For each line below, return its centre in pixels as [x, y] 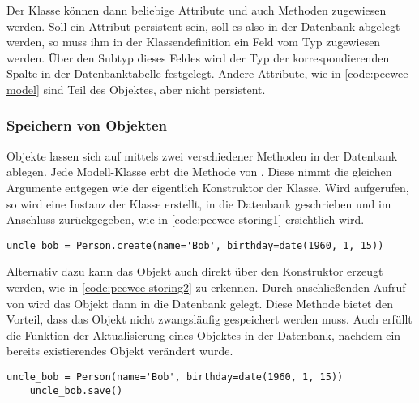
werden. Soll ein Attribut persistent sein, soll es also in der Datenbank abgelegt [203, 26]
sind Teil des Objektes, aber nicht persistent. [154, 89]
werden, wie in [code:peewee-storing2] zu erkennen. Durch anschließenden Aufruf [206, 287]
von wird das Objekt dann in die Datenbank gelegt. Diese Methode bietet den [200, 303]
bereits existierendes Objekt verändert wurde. [120, 351]
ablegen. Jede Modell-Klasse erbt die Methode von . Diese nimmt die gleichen [199, 171]
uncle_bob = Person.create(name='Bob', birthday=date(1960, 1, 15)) [195, 245]
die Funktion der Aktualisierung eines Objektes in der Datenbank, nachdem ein [204, 334]
